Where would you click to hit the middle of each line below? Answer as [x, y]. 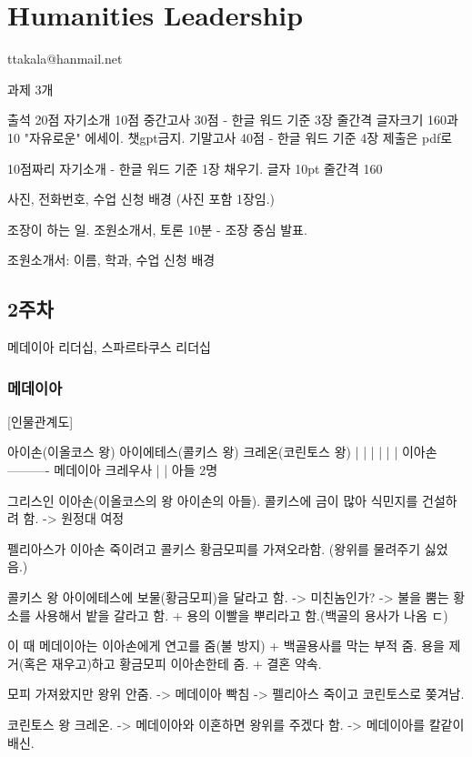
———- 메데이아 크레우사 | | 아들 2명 [113, 470]
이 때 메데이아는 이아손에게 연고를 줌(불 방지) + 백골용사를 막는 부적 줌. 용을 [226, 646]
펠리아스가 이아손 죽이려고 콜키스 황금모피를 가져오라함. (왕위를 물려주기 [214, 548]
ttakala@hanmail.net [65, 59]
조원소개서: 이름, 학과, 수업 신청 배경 [111, 260]
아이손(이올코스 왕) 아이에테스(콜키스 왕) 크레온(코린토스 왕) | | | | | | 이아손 [222, 452]
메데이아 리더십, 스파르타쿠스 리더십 [109, 347]
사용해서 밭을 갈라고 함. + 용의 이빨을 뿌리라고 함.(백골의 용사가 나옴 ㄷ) [241, 615]
